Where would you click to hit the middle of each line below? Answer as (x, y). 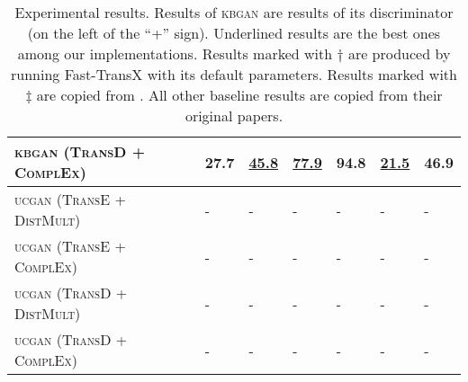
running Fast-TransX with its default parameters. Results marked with (234, 74)
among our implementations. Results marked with (175, 53)
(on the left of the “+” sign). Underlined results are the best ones (234, 33)
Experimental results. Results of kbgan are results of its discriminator (234, 12)
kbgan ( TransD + (80, 151)
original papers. (234, 115)
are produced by (399, 53)
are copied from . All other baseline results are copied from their (239, 95)
